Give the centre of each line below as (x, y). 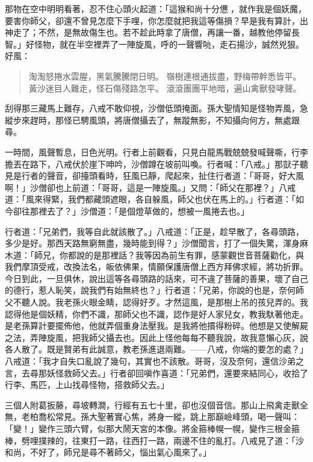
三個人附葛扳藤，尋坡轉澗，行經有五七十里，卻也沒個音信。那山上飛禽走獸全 (156, 404)
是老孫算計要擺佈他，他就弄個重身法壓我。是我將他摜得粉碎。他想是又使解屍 (156, 326)
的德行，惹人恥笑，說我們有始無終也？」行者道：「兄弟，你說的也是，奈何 (150, 290)
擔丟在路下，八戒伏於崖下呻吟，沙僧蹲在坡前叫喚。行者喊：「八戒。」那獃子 (152, 164)
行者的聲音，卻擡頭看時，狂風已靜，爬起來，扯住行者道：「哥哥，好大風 (163, 176)
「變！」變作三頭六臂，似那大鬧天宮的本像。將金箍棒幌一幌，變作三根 (144, 428)
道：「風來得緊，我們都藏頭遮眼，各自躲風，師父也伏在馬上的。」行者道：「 (150, 199)
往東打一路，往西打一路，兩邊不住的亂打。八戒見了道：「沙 (188, 440)
